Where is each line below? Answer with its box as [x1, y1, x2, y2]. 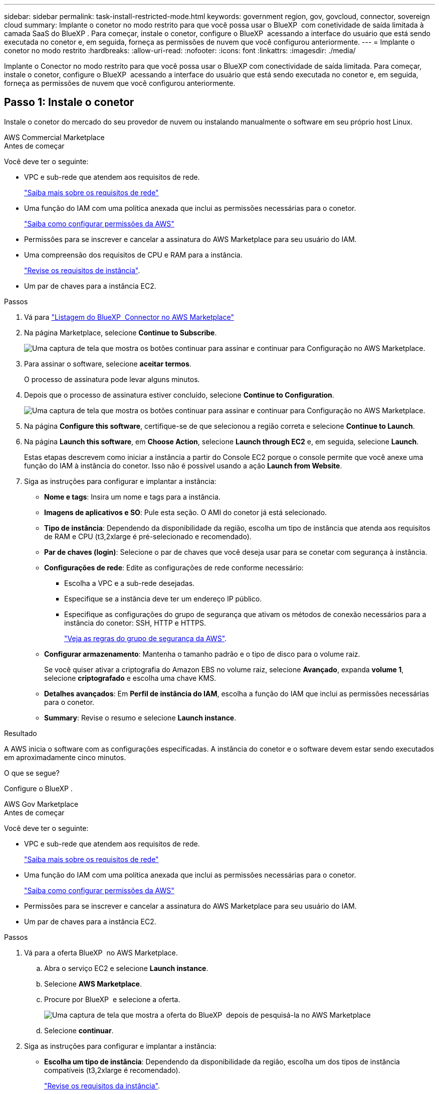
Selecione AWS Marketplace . [44, 979, 142, 988]
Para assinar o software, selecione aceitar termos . [24, 359, 191, 368]
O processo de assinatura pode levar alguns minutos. [24, 375, 200, 384]
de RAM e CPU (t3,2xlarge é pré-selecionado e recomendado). [44, 532, 252, 541]
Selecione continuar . [44, 1026, 114, 1035]
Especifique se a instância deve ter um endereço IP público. [64, 594, 262, 603]
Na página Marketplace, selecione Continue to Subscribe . [24, 328, 217, 337]
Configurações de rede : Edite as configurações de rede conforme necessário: [44, 563, 304, 572]
